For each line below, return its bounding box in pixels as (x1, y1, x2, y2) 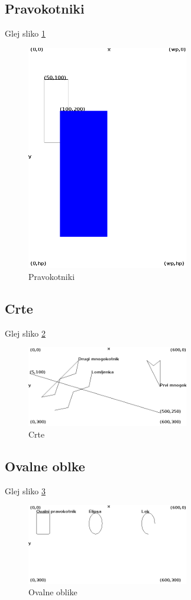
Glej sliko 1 (5, 27, 46, 40)
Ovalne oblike (28, 586, 77, 598)
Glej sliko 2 (5, 327, 46, 339)
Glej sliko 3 (5, 484, 46, 497)
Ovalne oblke (5, 457, 85, 475)
